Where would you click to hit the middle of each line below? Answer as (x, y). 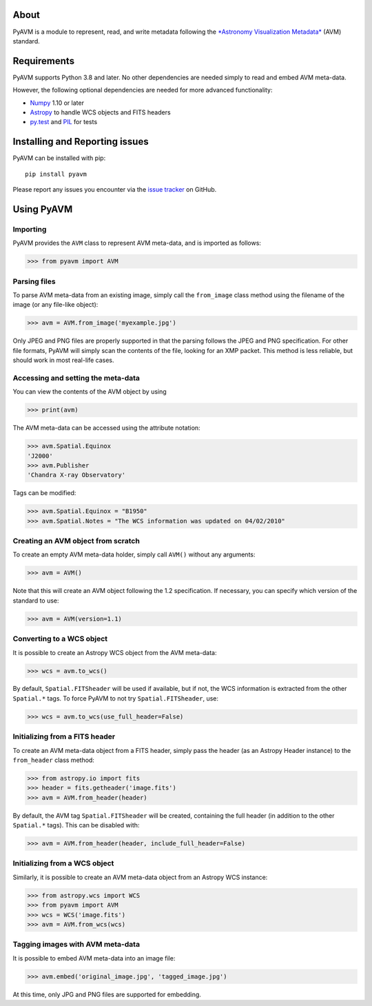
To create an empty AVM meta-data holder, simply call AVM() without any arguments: (134, 554)
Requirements (44, 61)
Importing (30, 229)
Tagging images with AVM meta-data (76, 945)
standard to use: (36, 601)
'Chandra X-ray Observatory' (76, 475)
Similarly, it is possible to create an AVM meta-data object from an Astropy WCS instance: (140, 877)
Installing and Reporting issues (81, 142)
